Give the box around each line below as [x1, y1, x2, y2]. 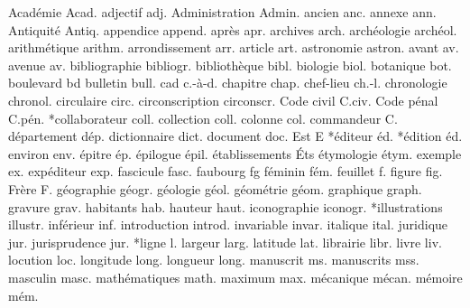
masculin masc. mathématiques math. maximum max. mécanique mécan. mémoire [8, 267, 463, 286]
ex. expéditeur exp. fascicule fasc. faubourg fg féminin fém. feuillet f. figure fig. [8, 162, 443, 181]
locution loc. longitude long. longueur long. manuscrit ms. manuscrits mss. [8, 250, 419, 269]
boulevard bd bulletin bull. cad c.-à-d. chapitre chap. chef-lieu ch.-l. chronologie [8, 73, 447, 92]
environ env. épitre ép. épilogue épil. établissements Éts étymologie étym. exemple [8, 144, 462, 163]
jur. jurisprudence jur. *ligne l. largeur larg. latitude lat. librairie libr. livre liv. [8, 232, 442, 251]
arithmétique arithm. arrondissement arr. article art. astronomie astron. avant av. [8, 38, 459, 57]
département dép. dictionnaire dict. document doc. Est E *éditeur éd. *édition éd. [8, 126, 463, 145]
